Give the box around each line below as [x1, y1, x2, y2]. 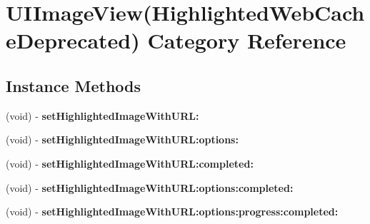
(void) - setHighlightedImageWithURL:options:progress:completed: [6, 204, 339, 219]
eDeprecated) [6, 26, 140, 55]
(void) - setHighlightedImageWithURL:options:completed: [6, 180, 294, 195]
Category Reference [147, 26, 346, 55]
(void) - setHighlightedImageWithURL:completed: [6, 156, 254, 170]
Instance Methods [6, 74, 141, 96]
